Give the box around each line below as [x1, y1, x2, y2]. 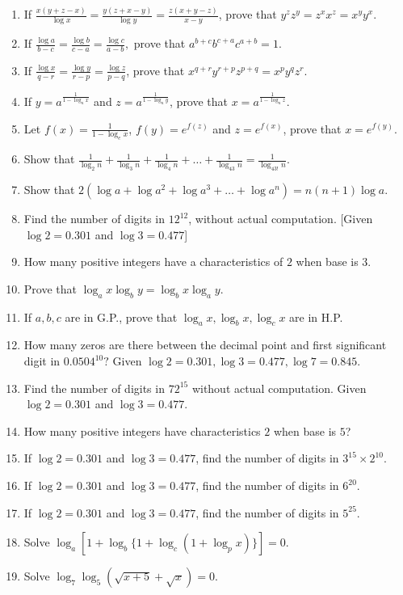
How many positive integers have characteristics [23, 422, 261, 439]
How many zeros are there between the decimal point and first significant [23, 336, 387, 353]
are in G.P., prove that [65, 308, 178, 325]
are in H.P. [289, 308, 343, 325]
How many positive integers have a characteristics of [23, 253, 283, 270]
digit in [23, 352, 61, 369]
